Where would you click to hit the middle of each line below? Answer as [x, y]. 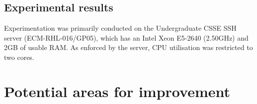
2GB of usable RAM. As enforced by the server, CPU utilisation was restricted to [128, 47]
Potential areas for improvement [117, 91]
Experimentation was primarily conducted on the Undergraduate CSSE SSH [120, 28]
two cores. [19, 57]
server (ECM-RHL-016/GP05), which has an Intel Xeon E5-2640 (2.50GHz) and [126, 37]
